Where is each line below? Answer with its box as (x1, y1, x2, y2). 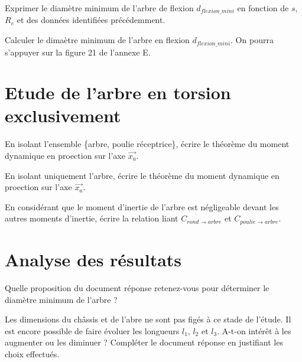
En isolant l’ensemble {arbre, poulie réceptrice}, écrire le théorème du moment (5, 138, 290, 150)
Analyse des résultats (5, 247, 182, 272)
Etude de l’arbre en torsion (5, 80, 231, 105)
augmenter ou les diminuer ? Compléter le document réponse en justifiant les (5, 336, 283, 348)
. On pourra (230, 34, 274, 46)
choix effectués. (5, 347, 60, 360)
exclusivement (5, 103, 121, 128)
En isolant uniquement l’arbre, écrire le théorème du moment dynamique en (5, 169, 280, 181)
